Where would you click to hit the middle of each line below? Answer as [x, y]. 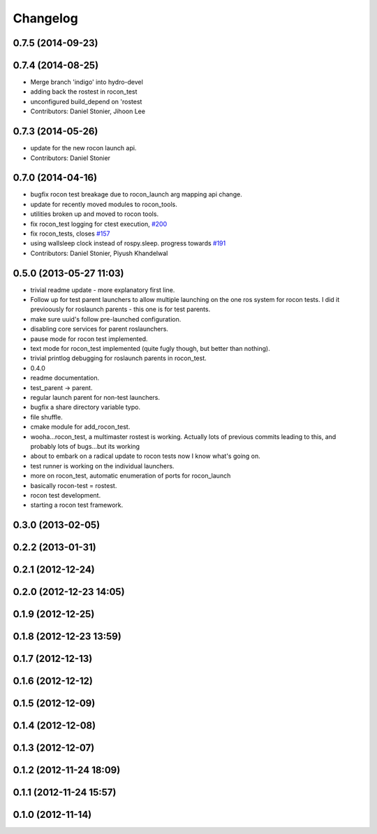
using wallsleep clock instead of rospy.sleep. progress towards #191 [128, 243]
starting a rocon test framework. [77, 505]
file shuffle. [46, 417]
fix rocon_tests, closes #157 [70, 233]
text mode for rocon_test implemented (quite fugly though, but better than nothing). [150, 349]
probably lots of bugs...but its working [85, 446]
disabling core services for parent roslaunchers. [99, 329]
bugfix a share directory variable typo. [86, 407]
